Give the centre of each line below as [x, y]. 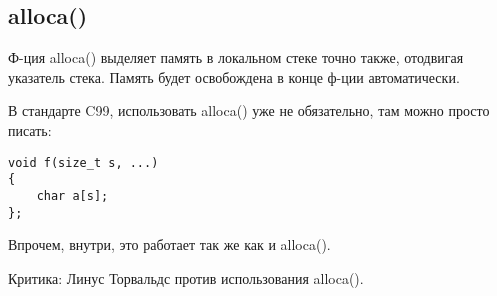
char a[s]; [72, 195]
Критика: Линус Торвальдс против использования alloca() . [186, 277]
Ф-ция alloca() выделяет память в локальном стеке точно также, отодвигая [236, 57]
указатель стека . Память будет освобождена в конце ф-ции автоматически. [234, 76]
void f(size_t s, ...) [83, 162]
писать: [30, 129]
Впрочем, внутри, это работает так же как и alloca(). [169, 244]
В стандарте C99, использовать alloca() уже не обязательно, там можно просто [249, 110]
